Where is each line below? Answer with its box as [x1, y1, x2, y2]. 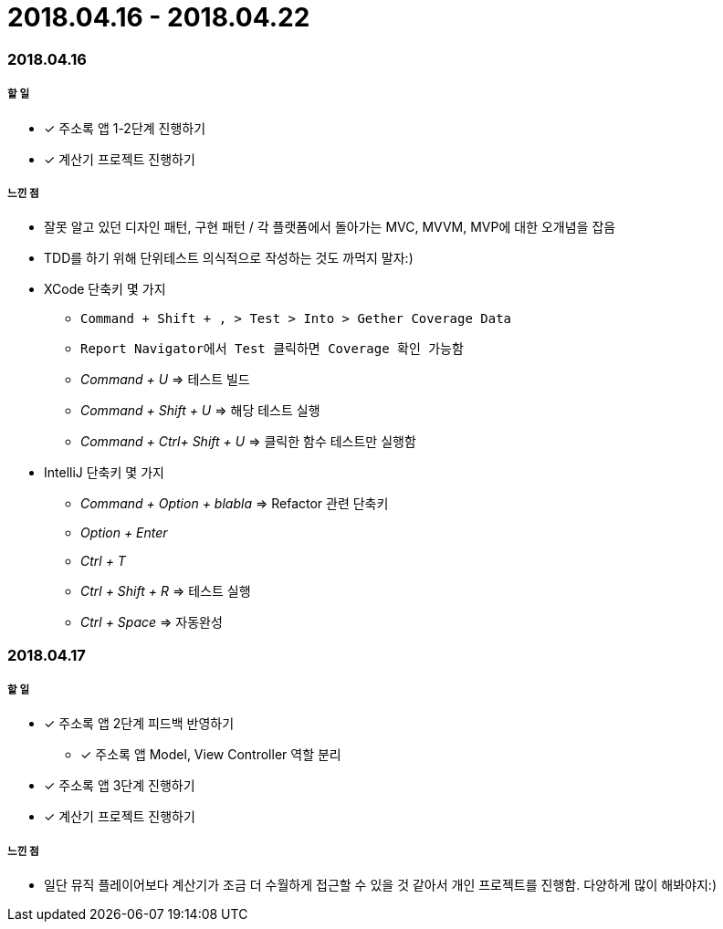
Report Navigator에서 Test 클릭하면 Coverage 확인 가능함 [80, 341, 464, 357]
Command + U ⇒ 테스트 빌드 [80, 371, 250, 388]
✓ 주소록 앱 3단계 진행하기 [44, 778, 195, 794]
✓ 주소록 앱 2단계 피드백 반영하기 [44, 715, 235, 732]
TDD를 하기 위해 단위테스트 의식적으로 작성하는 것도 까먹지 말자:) [44, 250, 414, 266]
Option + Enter [80, 525, 168, 541]
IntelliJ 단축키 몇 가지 [44, 464, 164, 481]
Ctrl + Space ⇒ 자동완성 [80, 614, 223, 631]
